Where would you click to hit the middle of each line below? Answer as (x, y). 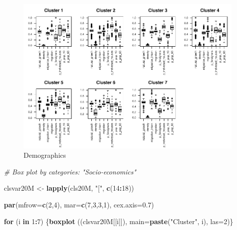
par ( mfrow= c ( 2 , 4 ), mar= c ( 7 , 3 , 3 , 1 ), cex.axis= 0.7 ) (79, 204)
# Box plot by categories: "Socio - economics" (70, 171)
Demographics (45, 155)
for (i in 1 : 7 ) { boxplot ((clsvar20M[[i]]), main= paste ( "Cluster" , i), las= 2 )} (119, 221)
